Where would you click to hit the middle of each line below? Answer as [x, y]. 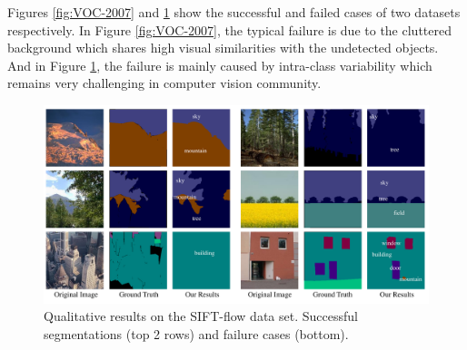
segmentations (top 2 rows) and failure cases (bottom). [196, 333]
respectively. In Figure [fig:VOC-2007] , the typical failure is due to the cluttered [229, 29]
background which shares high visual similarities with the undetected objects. [223, 48]
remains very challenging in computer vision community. [164, 83]
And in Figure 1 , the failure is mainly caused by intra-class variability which [220, 65]
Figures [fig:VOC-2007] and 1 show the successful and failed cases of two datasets [234, 12]
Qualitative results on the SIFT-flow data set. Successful [201, 316]
